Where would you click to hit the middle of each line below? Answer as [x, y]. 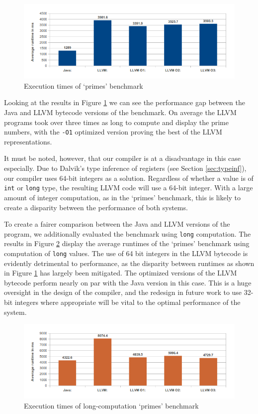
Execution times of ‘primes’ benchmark [84, 85]
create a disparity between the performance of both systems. [96, 207]
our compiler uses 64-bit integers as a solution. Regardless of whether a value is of [129, 178]
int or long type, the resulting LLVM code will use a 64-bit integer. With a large [129, 188]
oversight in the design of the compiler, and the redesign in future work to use [123, 292]
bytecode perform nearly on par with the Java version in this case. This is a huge [128, 282]
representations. [28, 141]
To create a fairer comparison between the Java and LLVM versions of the [117, 224]
